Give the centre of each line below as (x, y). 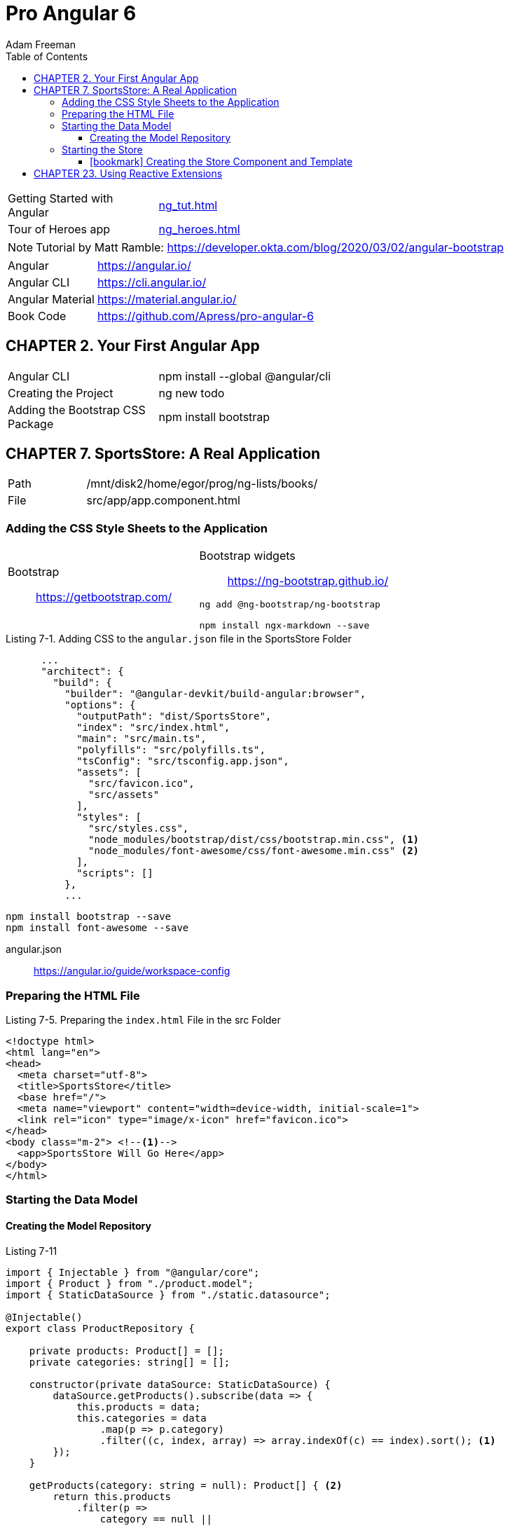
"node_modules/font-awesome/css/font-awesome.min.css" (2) (254, 851)
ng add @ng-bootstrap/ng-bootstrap (290, 605)
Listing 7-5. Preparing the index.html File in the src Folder (143, 1019)
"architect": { (82, 672)
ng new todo (192, 393)
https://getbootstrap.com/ (104, 597)
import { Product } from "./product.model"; (130, 1283)
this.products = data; (139, 1407)
